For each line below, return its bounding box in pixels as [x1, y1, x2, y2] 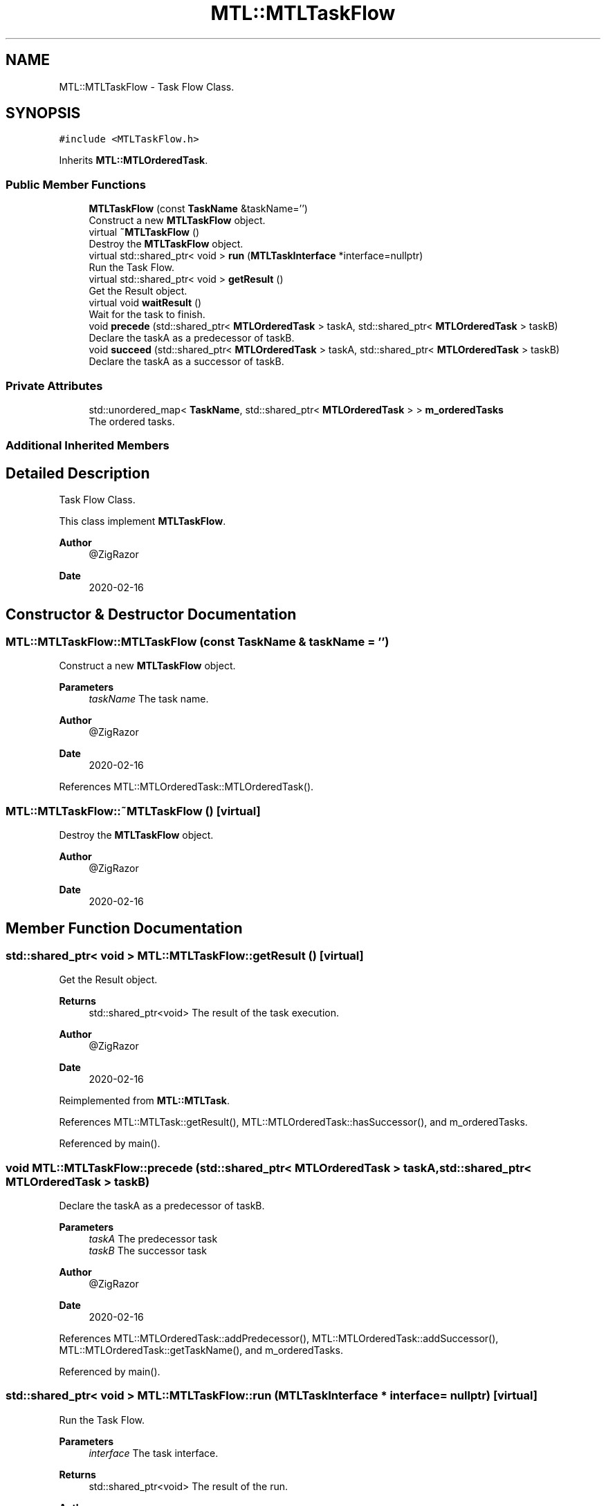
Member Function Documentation [6, 919, 243, 937]
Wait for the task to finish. [89, 308, 205, 321]
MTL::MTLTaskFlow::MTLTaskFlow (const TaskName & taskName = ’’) [6, 635, 389, 649]
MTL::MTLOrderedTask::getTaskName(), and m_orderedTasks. [59, 1344, 343, 1357]
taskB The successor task [89, 1245, 207, 1257]
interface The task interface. [89, 1447, 219, 1459]
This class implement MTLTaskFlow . [59, 515, 226, 528]
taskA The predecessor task [89, 1233, 218, 1245]
